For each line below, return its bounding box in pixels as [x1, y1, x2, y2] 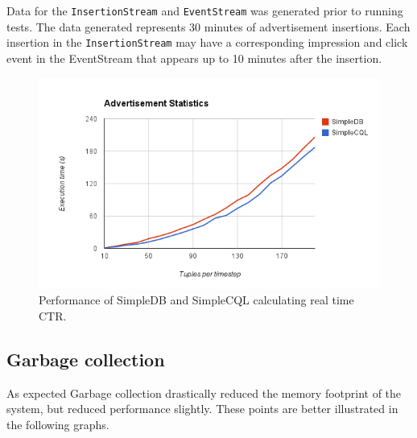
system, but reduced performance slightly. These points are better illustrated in [6, 400, 398, 417]
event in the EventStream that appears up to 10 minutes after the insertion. [6, 49, 382, 66]
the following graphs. [6, 415, 109, 432]
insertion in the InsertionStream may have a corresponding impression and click [6, 34, 408, 51]
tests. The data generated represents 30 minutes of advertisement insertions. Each [6, 18, 411, 35]
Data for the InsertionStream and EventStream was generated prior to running [6, 2, 403, 19]
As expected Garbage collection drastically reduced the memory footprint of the [6, 384, 402, 401]
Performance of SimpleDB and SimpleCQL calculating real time [39, 291, 354, 308]
